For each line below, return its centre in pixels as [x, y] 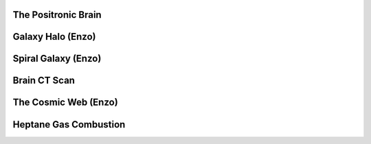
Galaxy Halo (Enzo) [54, 37]
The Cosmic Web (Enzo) [65, 103]
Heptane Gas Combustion [69, 124]
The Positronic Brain [57, 15]
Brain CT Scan [44, 81]
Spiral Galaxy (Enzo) [57, 59]
